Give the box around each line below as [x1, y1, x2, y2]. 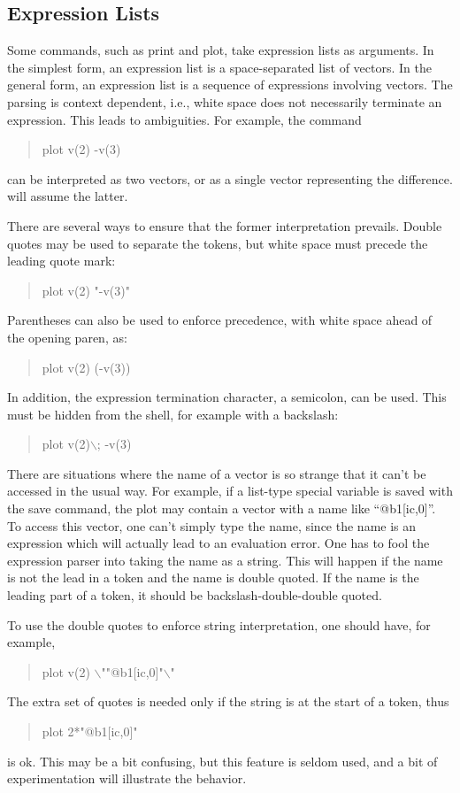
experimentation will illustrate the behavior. [7, 769, 247, 788]
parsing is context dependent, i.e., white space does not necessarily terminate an [7, 92, 442, 111]
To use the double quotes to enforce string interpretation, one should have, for [7, 615, 431, 634]
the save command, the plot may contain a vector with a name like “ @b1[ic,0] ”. [7, 499, 436, 518]
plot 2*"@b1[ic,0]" [42, 722, 138, 741]
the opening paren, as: [7, 327, 127, 346]
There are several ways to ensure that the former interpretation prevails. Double [7, 216, 442, 235]
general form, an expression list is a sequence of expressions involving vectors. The [7, 75, 453, 94]
